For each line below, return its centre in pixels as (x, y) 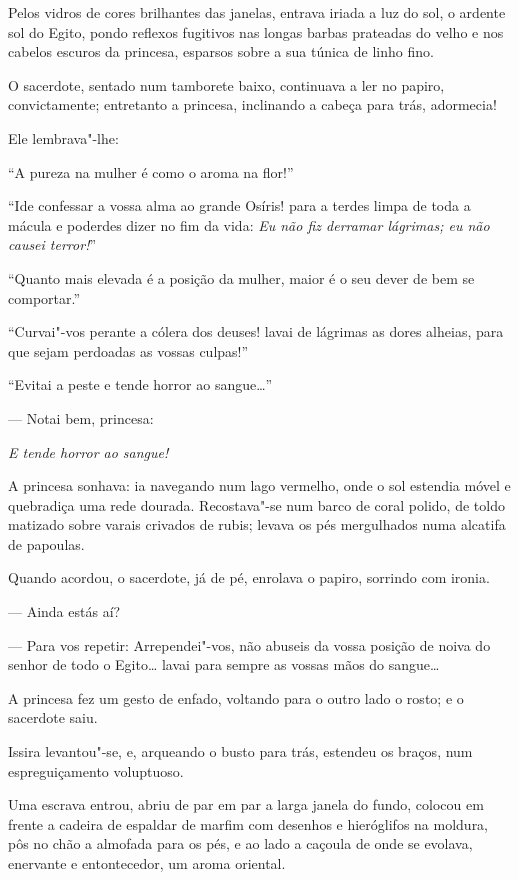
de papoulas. (46, 543)
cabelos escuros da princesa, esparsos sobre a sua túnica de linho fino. (221, 51)
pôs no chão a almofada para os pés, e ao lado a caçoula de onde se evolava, (240, 843)
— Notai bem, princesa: (81, 417)
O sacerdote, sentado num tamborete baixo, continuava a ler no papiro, (226, 84)
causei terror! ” (52, 244)
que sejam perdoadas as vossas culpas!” (128, 350)
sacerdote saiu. (53, 717)
